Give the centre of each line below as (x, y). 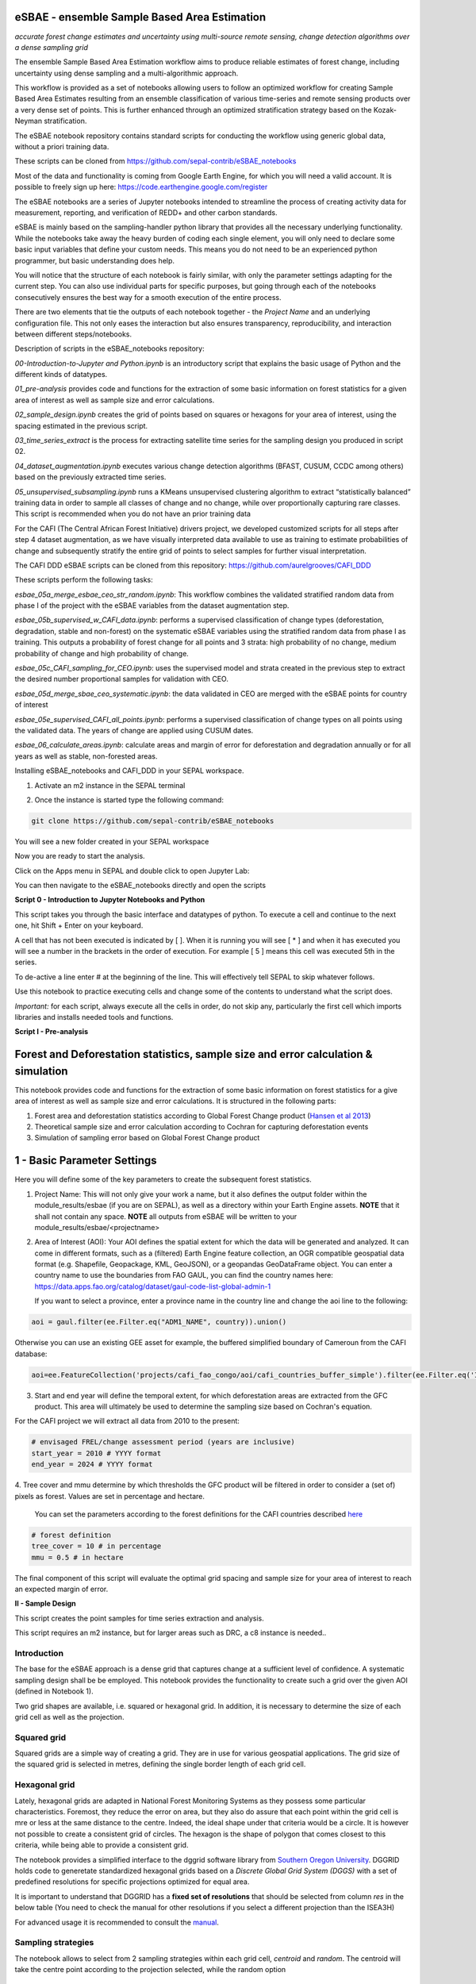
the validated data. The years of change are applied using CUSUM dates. (134, 731)
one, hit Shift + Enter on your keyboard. (79, 925)
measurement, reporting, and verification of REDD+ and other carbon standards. (146, 212)
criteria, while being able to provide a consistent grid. (102, 1845)
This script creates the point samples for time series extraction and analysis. (140, 1618)
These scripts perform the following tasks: (84, 580)
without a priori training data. (62, 147)
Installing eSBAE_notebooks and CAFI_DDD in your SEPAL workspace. (129, 771)
